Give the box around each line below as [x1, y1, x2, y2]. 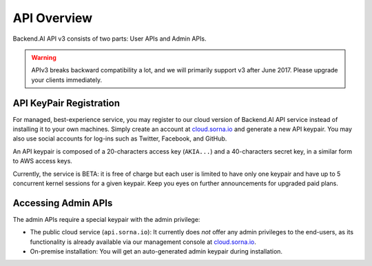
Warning [31, 53, 56, 61]
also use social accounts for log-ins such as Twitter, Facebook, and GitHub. [12, 134, 227, 143]
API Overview [12, 10, 93, 25]
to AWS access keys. [12, 157, 72, 165]
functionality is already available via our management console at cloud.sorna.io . [30, 238, 256, 246]
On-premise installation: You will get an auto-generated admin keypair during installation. [30, 247, 282, 256]
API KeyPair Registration [12, 97, 121, 109]
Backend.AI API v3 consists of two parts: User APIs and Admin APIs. [12, 34, 207, 43]
